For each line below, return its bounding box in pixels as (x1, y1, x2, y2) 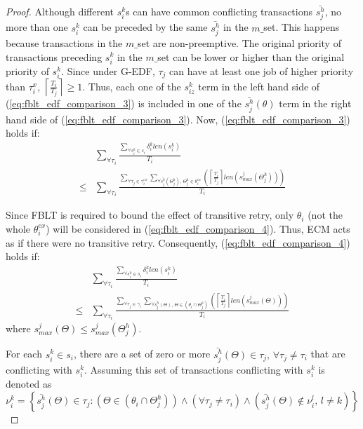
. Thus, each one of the (82, 79, 181, 93)
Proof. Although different (6, 4, 114, 19)
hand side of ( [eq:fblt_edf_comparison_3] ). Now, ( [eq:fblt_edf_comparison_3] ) (6, 111, 350, 126)
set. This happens (263, 20, 340, 34)
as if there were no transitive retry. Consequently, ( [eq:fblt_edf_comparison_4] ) (6, 235, 350, 250)
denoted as (6, 376, 52, 390)
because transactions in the (6, 35, 123, 50)
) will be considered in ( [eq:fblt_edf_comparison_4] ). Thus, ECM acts (46, 221, 350, 236)
